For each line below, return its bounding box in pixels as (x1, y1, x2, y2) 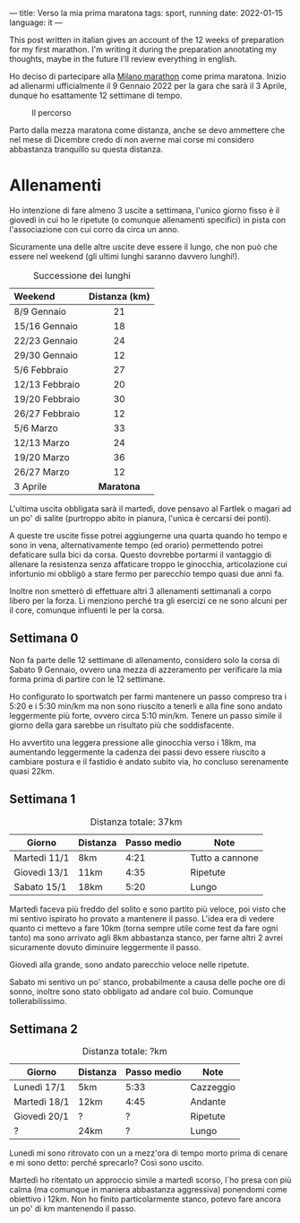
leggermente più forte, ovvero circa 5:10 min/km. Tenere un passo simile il (9, 710, 282, 721)
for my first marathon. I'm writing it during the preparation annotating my (9, 44, 278, 55)
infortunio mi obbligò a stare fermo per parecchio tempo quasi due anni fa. (9, 568, 285, 579)
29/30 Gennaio (13, 349, 79, 362)
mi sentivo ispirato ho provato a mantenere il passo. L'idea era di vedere (9, 913, 275, 923)
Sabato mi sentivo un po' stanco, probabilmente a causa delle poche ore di (9, 976, 286, 987)
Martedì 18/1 (13, 1096, 70, 1108)
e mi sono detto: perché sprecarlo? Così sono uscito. (9, 1157, 204, 1168)
